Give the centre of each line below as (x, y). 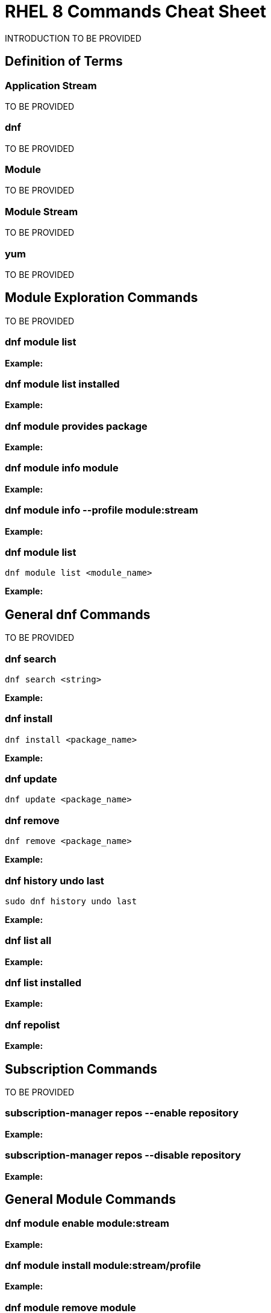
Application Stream (51, 85)
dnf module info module (62, 468)
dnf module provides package (76, 426)
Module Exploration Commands (101, 298)
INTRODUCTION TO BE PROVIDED (73, 38)
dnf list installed (43, 983)
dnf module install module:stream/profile (103, 1266)
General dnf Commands (78, 614)
